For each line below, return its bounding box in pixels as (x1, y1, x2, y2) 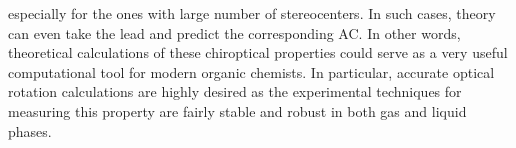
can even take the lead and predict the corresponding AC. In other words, (8, 22, 461, 43)
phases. (8, 120, 52, 141)
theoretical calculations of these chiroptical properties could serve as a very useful (8, 42, 508, 63)
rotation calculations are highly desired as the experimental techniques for (8, 81, 462, 102)
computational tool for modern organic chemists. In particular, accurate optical (8, 61, 495, 82)
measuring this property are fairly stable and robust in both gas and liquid (8, 100, 467, 121)
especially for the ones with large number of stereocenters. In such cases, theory (8, 3, 496, 23)
